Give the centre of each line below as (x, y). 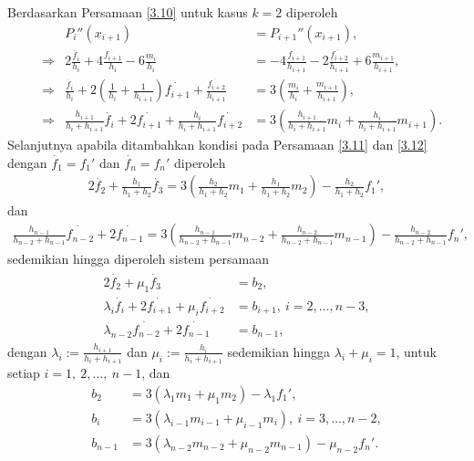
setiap (24, 373)
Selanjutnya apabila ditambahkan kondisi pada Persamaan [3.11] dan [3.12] (217, 145)
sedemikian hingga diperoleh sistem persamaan (138, 259)
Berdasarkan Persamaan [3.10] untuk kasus (128, 12)
